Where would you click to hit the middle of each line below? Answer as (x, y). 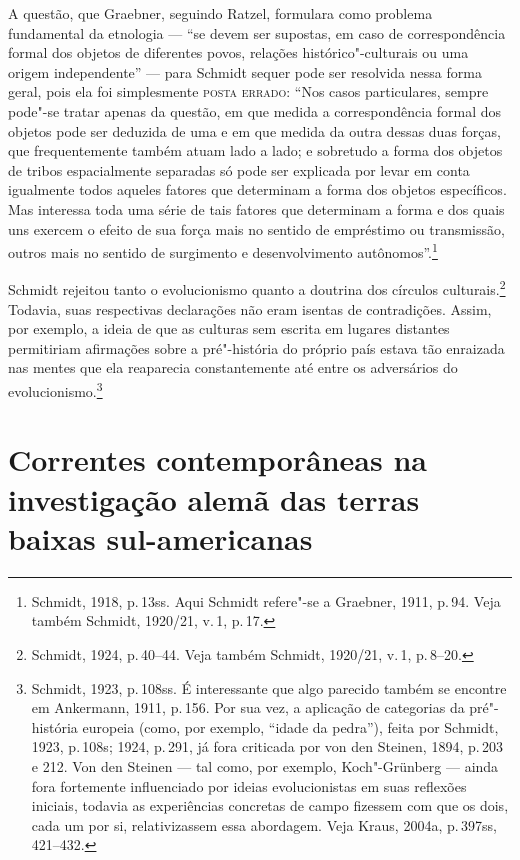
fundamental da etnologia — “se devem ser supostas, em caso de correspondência (257, 32)
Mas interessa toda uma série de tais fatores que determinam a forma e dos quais (256, 208)
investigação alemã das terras (214, 498)
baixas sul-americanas (160, 537)
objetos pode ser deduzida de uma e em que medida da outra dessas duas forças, (254, 130)
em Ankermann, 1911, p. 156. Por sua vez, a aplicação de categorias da (248, 707)
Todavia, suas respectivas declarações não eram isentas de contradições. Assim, (250, 308)
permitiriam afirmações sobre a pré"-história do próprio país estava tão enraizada (256, 347)
